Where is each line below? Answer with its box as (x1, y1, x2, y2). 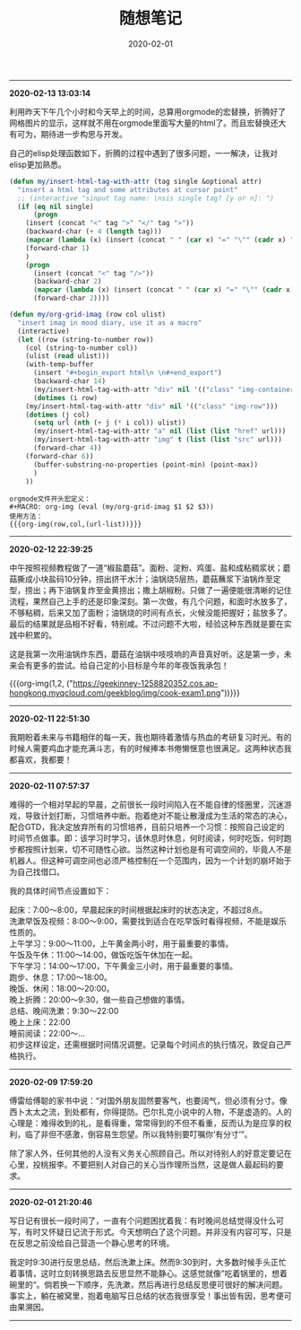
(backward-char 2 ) (32, 277, 102, 286)
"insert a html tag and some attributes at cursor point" (17, 185, 239, 194)
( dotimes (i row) (32, 393, 99, 402)
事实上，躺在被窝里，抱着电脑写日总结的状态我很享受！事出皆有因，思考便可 (9, 1291, 292, 1301)
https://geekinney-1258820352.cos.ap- (73, 678, 219, 689)
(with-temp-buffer (25, 360, 94, 369)
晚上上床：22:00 (9, 1017, 71, 1028)
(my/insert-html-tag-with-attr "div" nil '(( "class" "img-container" (32, 385, 298, 394)
